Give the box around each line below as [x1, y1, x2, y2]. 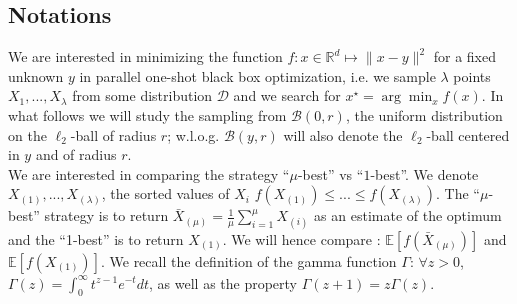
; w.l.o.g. [167, 124, 220, 145]
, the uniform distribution [345, 104, 503, 125]
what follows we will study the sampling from [8, 104, 287, 125]
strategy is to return [44, 205, 169, 226]
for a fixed [433, 46, 497, 67]
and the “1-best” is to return [8, 228, 184, 249]
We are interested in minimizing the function [8, 46, 283, 67]
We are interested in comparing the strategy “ [8, 163, 290, 184]
